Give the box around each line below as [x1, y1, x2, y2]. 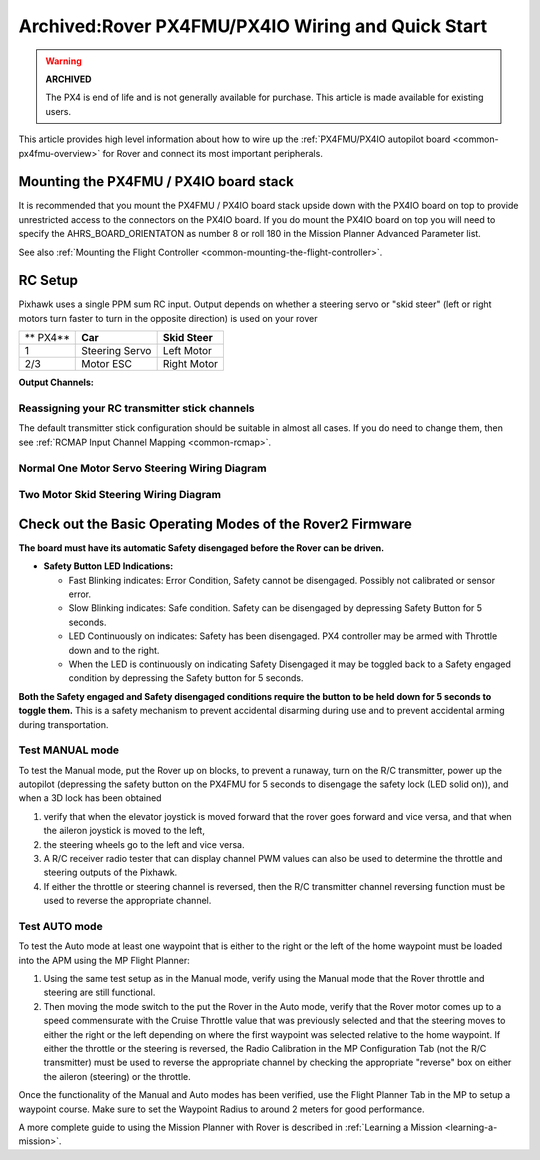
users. [45, 105, 72, 117]
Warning [45, 55, 82, 67]
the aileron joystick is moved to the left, [43, 825, 205, 837]
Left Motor [162, 344, 212, 358]
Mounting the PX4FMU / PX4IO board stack [18, 173, 295, 190]
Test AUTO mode [18, 919, 104, 933]
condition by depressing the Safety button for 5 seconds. [68, 672, 304, 684]
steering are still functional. [43, 986, 156, 999]
